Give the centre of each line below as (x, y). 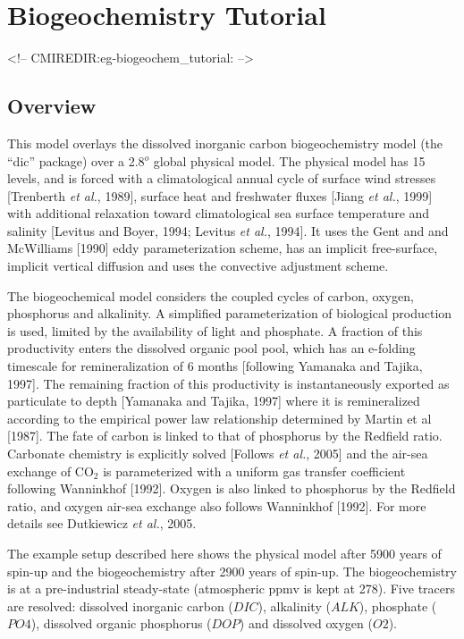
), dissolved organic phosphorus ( (121, 623)
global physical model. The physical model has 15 (289, 160)
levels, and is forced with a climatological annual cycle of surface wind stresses (222, 178)
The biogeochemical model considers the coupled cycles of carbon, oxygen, (211, 295)
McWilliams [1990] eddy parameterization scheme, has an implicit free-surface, (223, 248)
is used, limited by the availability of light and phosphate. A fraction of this (215, 330)
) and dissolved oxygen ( (306, 623)
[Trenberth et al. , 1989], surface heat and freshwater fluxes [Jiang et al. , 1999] (220, 195)
